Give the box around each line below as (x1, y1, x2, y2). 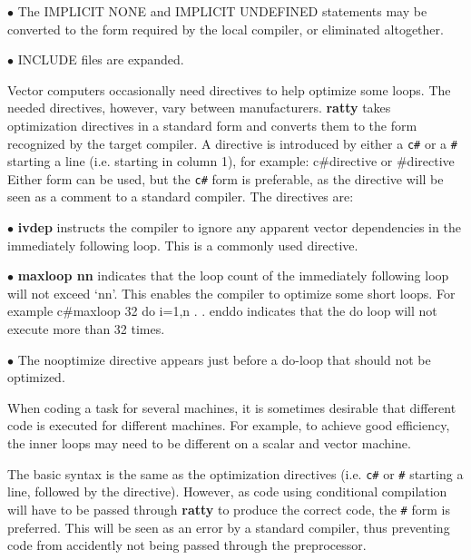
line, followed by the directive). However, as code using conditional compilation (7, 482, 447, 501)
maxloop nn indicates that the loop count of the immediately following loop (17, 266, 449, 285)
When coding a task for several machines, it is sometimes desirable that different (7, 398, 456, 417)
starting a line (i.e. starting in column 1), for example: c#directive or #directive (7, 152, 455, 171)
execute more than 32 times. (7, 319, 165, 339)
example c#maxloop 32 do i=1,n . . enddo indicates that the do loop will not (7, 301, 437, 320)
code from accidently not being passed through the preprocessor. (7, 535, 367, 555)
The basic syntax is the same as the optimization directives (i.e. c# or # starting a (7, 464, 464, 483)
